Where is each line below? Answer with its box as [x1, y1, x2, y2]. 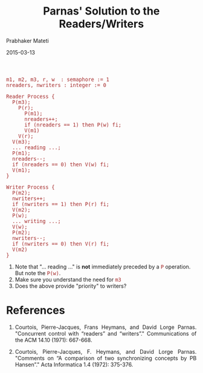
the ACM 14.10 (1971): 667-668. [14, 336, 92, 343]
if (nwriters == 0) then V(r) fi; [12, 241, 109, 247]
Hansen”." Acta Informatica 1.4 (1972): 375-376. [14, 361, 134, 368]
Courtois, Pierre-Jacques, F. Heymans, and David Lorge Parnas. [14, 348, 197, 355]
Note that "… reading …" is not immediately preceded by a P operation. [14, 263, 191, 270]
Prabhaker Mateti [6, 37, 49, 44]
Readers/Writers [59, 17, 144, 31]
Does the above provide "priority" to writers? [14, 282, 127, 290]
